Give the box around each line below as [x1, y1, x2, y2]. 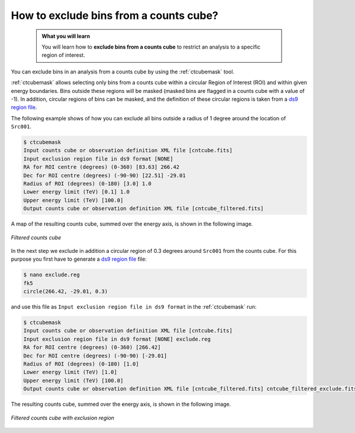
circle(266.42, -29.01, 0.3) [23, 288, 108, 295]
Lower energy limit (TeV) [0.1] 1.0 [23, 188, 130, 195]
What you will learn [41, 33, 91, 40]
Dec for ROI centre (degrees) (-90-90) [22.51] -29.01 [23, 172, 186, 179]
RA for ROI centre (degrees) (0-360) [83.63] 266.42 [23, 163, 180, 171]
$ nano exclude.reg [23, 271, 80, 278]
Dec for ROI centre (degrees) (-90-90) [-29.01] [23, 352, 167, 359]
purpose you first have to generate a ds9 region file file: [11, 255, 147, 263]
